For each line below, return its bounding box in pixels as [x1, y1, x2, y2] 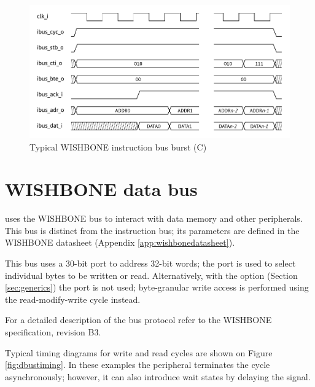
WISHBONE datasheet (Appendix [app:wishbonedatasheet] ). [5, 236, 235, 249]
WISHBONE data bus [5, 176, 198, 201]
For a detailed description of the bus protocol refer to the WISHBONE [5, 313, 272, 326]
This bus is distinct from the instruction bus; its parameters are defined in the [5, 224, 300, 237]
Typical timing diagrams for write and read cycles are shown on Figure [5, 346, 273, 359]
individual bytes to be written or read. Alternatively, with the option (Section [5, 268, 298, 281]
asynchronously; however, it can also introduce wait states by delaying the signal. [5, 370, 311, 383]
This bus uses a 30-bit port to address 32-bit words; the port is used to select [5, 257, 296, 270]
